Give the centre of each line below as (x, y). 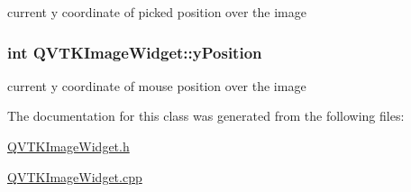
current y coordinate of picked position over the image (157, 12)
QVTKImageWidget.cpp (75, 176)
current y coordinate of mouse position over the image (157, 85)
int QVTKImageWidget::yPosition (135, 52)
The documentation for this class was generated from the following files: (206, 116)
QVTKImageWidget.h (68, 146)
